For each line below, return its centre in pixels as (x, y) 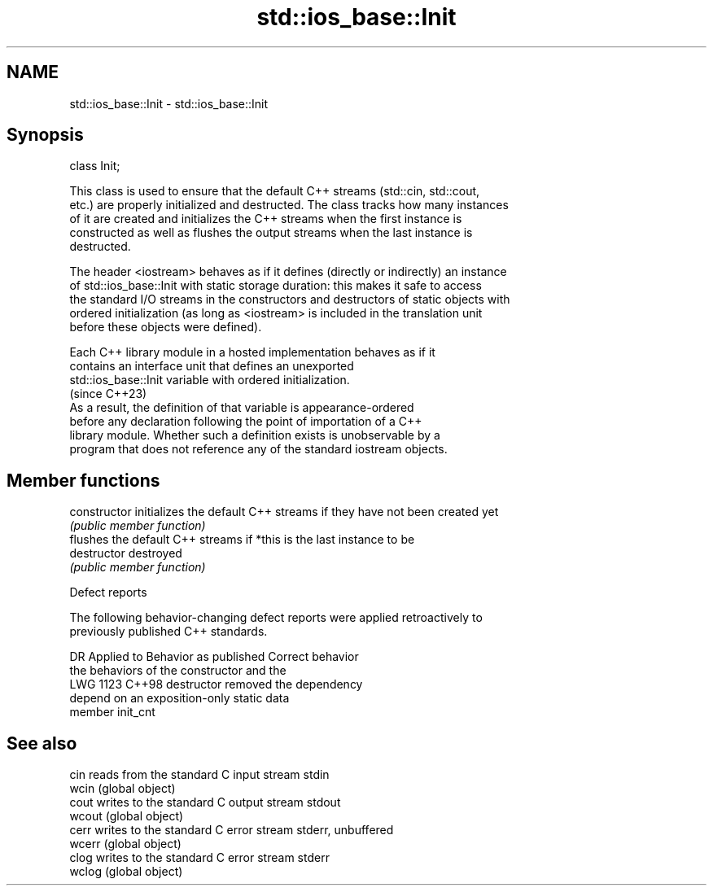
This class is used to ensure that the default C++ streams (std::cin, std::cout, (275, 191)
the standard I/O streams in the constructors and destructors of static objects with (290, 300)
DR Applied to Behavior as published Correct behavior (214, 657)
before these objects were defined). (166, 327)
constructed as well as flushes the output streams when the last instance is (271, 233)
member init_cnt (112, 712)
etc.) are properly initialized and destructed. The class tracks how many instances (289, 205)
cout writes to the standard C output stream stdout (205, 802)
